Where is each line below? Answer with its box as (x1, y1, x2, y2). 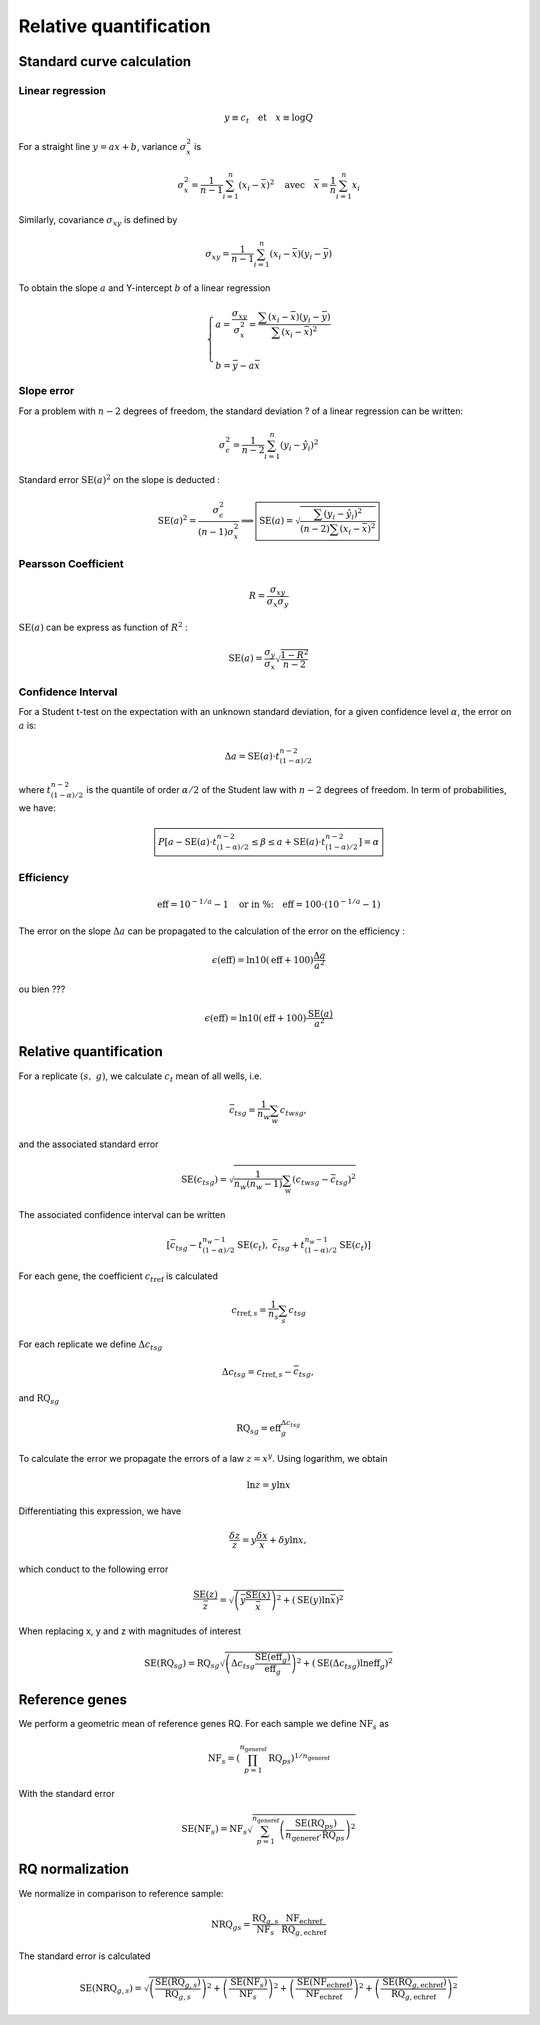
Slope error (18, 384, 75, 398)
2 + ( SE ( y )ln (276, 1593, 331, 1606)
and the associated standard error (18, 1138, 159, 1150)
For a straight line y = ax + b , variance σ (18, 141, 187, 153)
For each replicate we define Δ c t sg (18, 1338, 163, 1353)
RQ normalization (18, 1861, 130, 1878)
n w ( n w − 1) (233, 1178, 283, 1192)
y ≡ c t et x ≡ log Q (224, 111, 314, 125)
